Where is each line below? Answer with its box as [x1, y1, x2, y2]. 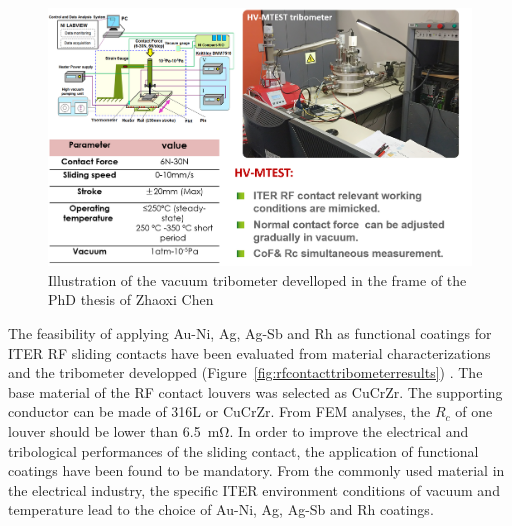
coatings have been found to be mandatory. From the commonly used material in [8, 460, 505, 481]
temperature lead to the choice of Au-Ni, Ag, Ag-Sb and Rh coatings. [8, 499, 434, 520]
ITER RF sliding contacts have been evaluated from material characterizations [8, 342, 491, 363]
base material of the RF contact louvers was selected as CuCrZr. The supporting [8, 381, 503, 402]
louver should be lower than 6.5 [8, 420, 201, 441]
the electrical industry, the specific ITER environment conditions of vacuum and [8, 479, 500, 500]
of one [455, 401, 493, 422]
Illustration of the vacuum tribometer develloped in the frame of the [48, 269, 467, 290]
